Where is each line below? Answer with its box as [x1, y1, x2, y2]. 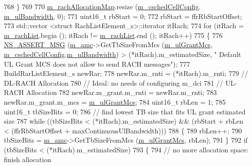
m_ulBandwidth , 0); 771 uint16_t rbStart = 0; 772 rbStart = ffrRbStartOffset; [4, 11, 242, 21]
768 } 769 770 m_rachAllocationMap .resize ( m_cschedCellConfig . [4, 1, 201, 11]
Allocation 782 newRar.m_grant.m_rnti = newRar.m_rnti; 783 [26, 87, 217, 97]
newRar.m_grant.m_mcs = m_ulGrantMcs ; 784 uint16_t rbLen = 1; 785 [4, 96, 226, 107]
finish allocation [4, 154, 51, 164]
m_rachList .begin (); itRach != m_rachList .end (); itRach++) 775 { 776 [4, 30, 223, 40]
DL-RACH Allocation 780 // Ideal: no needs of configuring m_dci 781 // [4, 77, 223, 88]
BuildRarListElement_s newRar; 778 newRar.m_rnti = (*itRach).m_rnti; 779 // [4, 68, 248, 78]
